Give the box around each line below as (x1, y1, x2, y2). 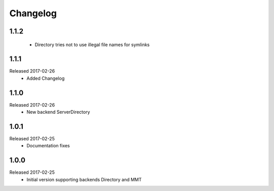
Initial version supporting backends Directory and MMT (26, 176, 142, 182)
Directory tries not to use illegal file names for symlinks (35, 41, 150, 48)
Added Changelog (26, 75, 65, 81)
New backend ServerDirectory (26, 109, 90, 115)
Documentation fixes (26, 143, 71, 149)
